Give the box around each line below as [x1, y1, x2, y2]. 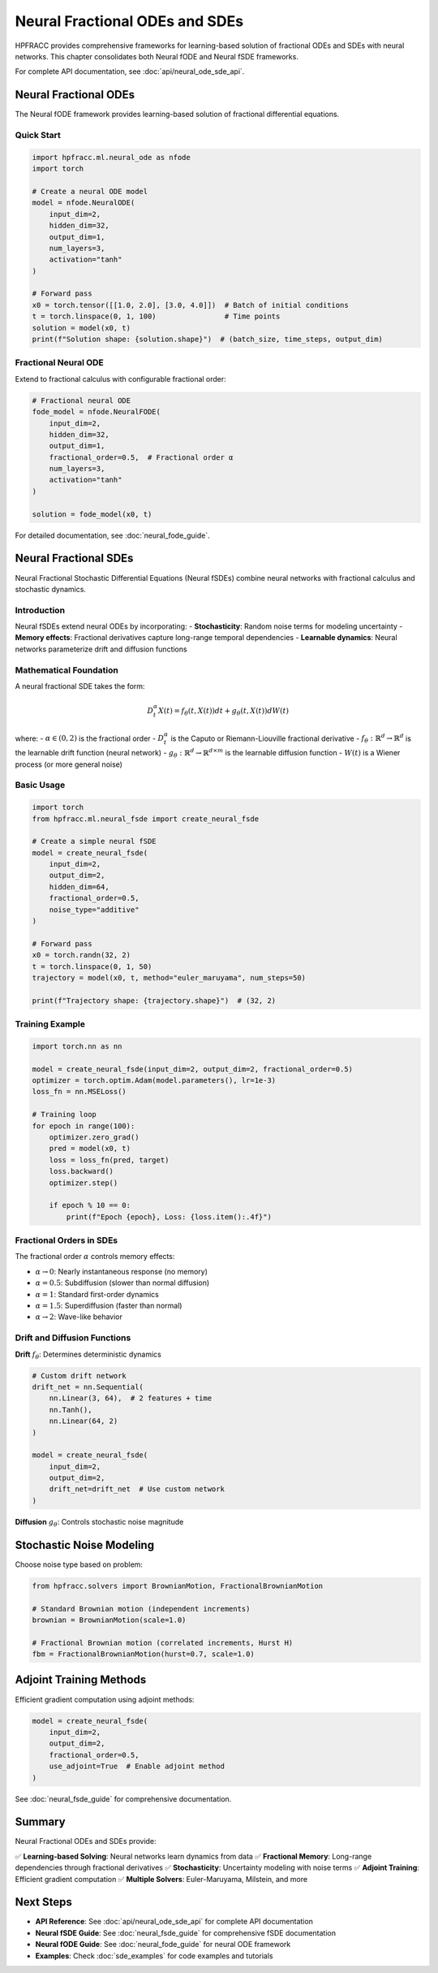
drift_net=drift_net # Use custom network [49, 1485, 225, 1494]
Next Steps [15, 1895, 72, 1909]
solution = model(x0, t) [32, 323, 131, 332]
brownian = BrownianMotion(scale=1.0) [32, 1615, 187, 1625]
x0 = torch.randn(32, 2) [32, 950, 131, 960]
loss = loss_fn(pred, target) [49, 1155, 170, 1165]
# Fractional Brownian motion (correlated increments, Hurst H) [32, 1638, 294, 1647]
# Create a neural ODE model [32, 187, 148, 196]
